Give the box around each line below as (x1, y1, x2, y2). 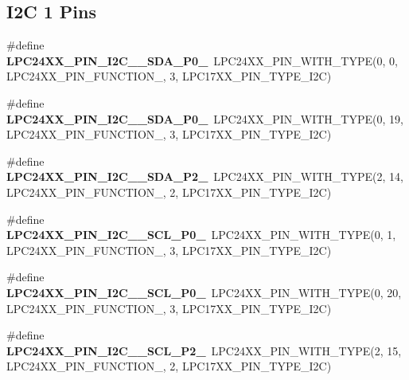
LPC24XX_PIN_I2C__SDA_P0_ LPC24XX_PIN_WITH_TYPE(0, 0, (6, 52, 398, 69)
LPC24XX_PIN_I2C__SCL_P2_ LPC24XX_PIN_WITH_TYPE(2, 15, (6, 342, 402, 358)
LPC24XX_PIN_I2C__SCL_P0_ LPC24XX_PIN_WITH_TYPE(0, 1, (6, 226, 396, 243)
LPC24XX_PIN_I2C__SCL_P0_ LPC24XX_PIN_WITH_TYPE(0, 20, (6, 284, 402, 300)
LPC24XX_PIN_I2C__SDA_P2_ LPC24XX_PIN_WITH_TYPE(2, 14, (6, 168, 403, 185)
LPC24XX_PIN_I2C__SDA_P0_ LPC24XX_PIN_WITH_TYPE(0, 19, (6, 110, 403, 127)
